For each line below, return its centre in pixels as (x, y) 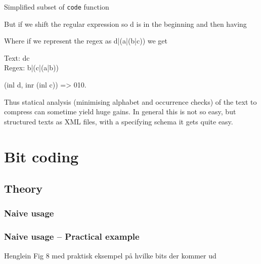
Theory (24, 188)
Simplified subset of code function (57, 7)
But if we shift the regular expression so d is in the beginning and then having (125, 24)
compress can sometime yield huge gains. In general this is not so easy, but (120, 112)
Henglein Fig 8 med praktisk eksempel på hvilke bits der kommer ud (110, 255)
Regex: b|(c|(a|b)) (31, 68)
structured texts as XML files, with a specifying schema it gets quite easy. (119, 121)
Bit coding (41, 156)
